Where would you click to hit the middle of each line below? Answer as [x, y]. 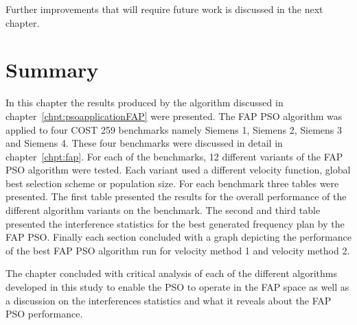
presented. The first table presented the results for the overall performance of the [176, 196]
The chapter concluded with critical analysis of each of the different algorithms [171, 273]
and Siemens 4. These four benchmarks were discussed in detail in [144, 143]
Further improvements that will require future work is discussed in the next [164, 9]
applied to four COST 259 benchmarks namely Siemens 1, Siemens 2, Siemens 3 [174, 129]
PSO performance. [44, 314]
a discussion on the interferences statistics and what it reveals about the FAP [169, 300]
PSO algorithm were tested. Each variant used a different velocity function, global [178, 170]
